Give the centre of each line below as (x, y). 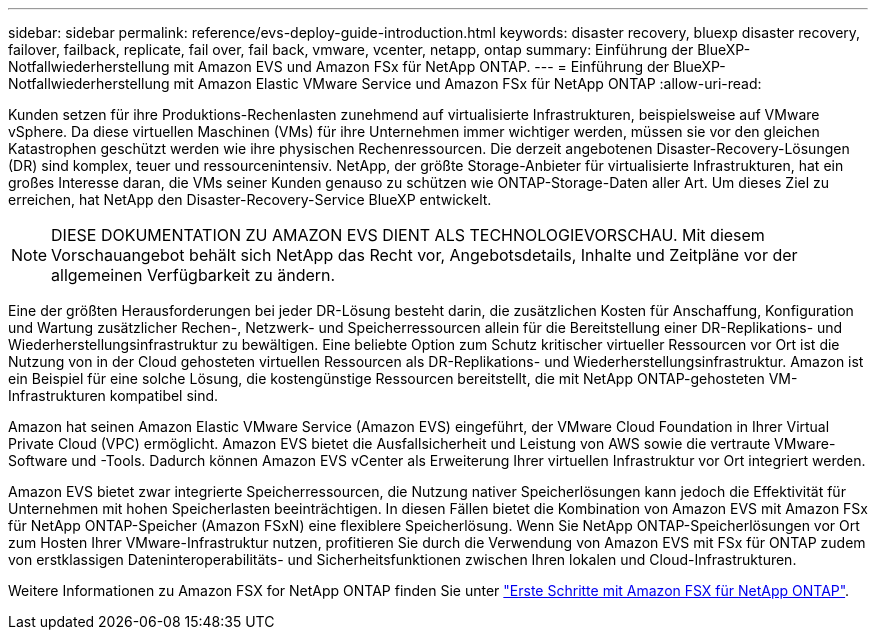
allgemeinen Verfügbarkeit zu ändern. (193, 275)
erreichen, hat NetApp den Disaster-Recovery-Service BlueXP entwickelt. (250, 199)
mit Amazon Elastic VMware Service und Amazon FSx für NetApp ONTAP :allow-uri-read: (467, 83)
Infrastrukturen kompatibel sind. (113, 395)
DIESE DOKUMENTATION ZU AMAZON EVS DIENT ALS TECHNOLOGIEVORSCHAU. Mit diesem (408, 235)
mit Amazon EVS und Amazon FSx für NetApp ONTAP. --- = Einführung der (421, 66)
